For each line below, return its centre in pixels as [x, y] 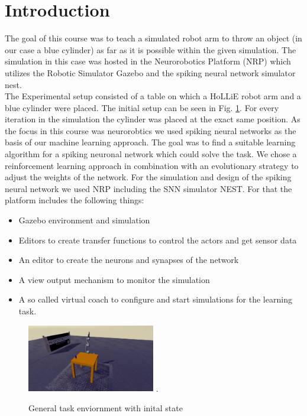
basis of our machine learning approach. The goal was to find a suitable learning [150, 142]
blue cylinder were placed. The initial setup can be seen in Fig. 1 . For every [142, 107]
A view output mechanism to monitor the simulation [114, 279]
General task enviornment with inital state [106, 407]
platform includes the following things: [75, 200]
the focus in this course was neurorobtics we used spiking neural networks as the [151, 130]
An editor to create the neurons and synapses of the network [129, 260]
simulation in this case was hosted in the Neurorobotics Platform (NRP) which [148, 61]
